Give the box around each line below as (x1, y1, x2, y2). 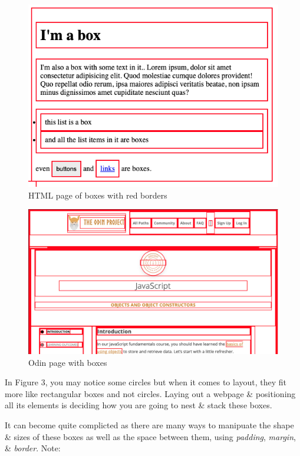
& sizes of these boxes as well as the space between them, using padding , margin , (5, 430, 296, 442)
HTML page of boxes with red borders (28, 189, 167, 201)
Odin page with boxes (28, 356, 107, 368)
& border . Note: (5, 442, 61, 454)
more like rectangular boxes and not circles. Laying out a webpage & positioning (5, 387, 296, 399)
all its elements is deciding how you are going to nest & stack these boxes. (5, 399, 272, 411)
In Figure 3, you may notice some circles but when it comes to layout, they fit (5, 376, 287, 388)
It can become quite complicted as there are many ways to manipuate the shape (5, 419, 294, 431)
